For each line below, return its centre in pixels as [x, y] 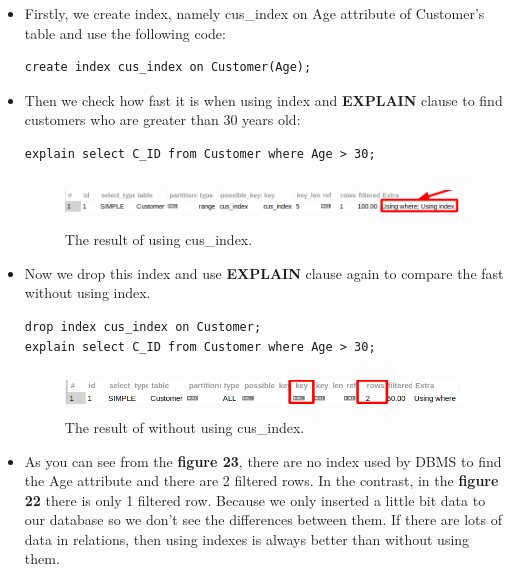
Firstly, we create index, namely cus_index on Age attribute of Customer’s [254, 13]
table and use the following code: [125, 32]
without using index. [87, 292]
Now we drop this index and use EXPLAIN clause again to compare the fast [264, 272]
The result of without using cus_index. [184, 426]
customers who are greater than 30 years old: [162, 119]
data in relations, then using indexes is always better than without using [247, 538]
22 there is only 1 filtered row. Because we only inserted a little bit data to [255, 499]
